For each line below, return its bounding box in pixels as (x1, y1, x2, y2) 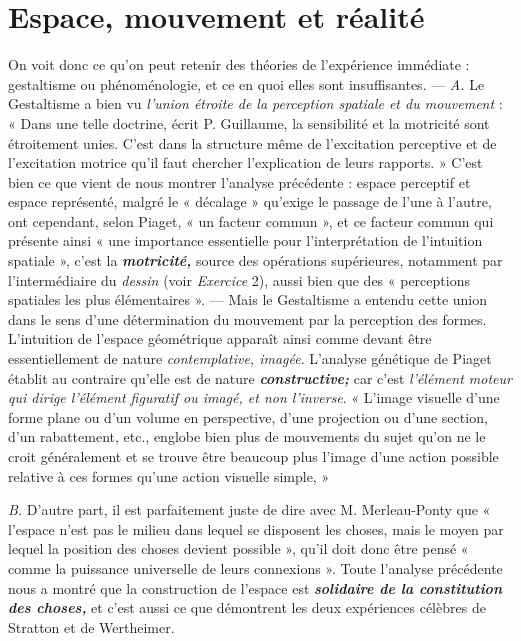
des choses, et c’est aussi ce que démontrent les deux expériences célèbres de (8, 597, 486, 618)
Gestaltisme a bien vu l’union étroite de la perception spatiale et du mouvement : (8, 93, 503, 114)
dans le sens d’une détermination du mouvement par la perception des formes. (8, 308, 487, 329)
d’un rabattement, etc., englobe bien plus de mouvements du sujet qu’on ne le (8, 426, 486, 447)
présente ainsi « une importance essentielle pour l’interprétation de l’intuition (8, 230, 483, 251)
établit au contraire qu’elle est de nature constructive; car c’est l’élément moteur (8, 367, 512, 388)
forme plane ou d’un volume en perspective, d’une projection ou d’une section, (8, 406, 488, 427)
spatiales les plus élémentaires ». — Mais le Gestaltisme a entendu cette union (8, 289, 488, 310)
